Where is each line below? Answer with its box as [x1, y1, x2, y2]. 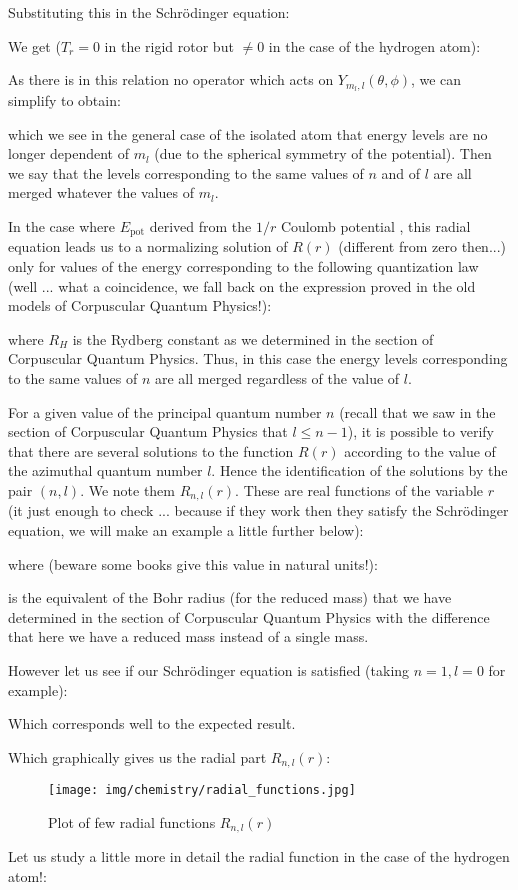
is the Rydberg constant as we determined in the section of [72, 328, 434, 349]
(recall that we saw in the [339, 401, 496, 422]
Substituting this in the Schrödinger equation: [8, 2, 290, 22]
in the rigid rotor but [104, 35, 234, 56]
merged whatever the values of [8, 182, 195, 203]
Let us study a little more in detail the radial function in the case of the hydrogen [8, 846, 510, 867]
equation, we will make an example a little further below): [8, 520, 364, 541]
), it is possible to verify [347, 421, 494, 442]
